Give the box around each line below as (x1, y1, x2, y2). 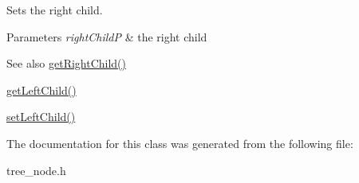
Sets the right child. (6, 2, 103, 18)
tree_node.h (6, 162, 66, 178)
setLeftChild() (6, 108, 76, 125)
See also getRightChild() (6, 55, 127, 72)
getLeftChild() (6, 81, 77, 98)
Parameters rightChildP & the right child (6, 28, 207, 45)
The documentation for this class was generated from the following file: (6, 134, 353, 151)
